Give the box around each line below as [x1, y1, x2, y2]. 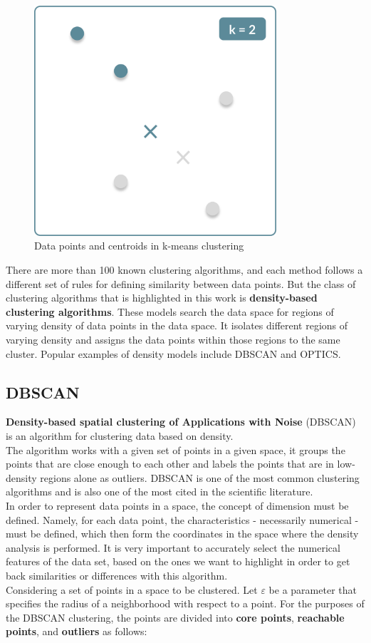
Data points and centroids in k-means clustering [34, 238, 244, 253]
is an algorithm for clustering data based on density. [6, 428, 234, 443]
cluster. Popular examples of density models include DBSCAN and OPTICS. [6, 346, 341, 361]
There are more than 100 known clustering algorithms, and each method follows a [6, 262, 363, 277]
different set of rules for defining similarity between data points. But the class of [6, 276, 356, 291]
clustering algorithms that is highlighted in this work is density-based [6, 290, 318, 305]
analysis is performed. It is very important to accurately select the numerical [6, 540, 340, 555]
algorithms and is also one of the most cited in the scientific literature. [6, 484, 313, 499]
